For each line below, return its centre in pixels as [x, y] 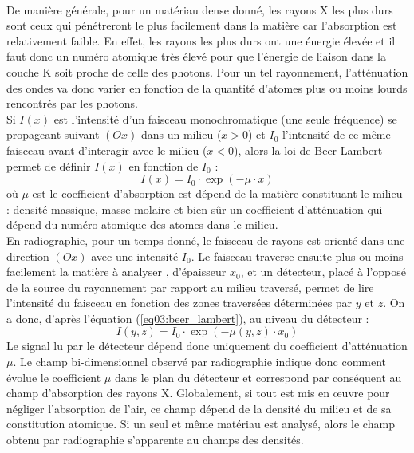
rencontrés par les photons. [72, 103]
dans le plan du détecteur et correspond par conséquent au [258, 377]
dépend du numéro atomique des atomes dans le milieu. [142, 225]
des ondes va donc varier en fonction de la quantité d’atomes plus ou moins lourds [207, 87]
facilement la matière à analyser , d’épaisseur [116, 272]
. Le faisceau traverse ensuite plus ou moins [297, 256]
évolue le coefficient [54, 377]
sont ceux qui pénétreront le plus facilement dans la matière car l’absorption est [202, 25]
